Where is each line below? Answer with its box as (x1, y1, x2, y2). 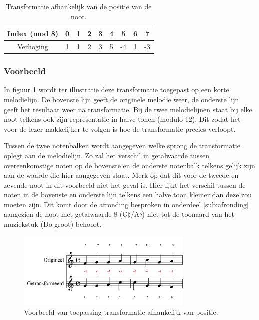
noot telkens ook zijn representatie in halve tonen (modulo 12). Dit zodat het (4, 114, 241, 124)
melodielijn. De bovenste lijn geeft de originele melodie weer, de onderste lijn (4, 94, 239, 104)
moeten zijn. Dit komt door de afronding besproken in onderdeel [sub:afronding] (4, 199, 249, 209)
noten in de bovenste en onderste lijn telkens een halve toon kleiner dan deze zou (4, 189, 252, 200)
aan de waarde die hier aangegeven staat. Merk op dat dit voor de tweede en (4, 170, 239, 180)
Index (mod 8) (7, 28, 59, 39)
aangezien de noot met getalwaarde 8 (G (4, 209, 128, 219)
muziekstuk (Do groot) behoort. (4, 219, 102, 229)
